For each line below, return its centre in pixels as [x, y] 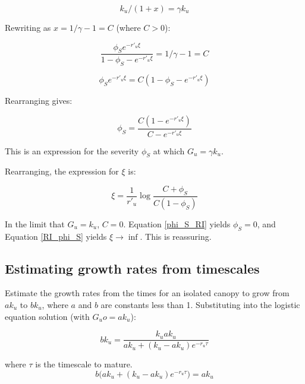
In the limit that [35, 223]
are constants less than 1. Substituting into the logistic [200, 304]
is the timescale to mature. [84, 364]
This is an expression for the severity [72, 150]
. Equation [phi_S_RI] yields [177, 223]
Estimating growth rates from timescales [132, 268]
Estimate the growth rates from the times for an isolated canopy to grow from [147, 293]
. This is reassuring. [176, 236]
